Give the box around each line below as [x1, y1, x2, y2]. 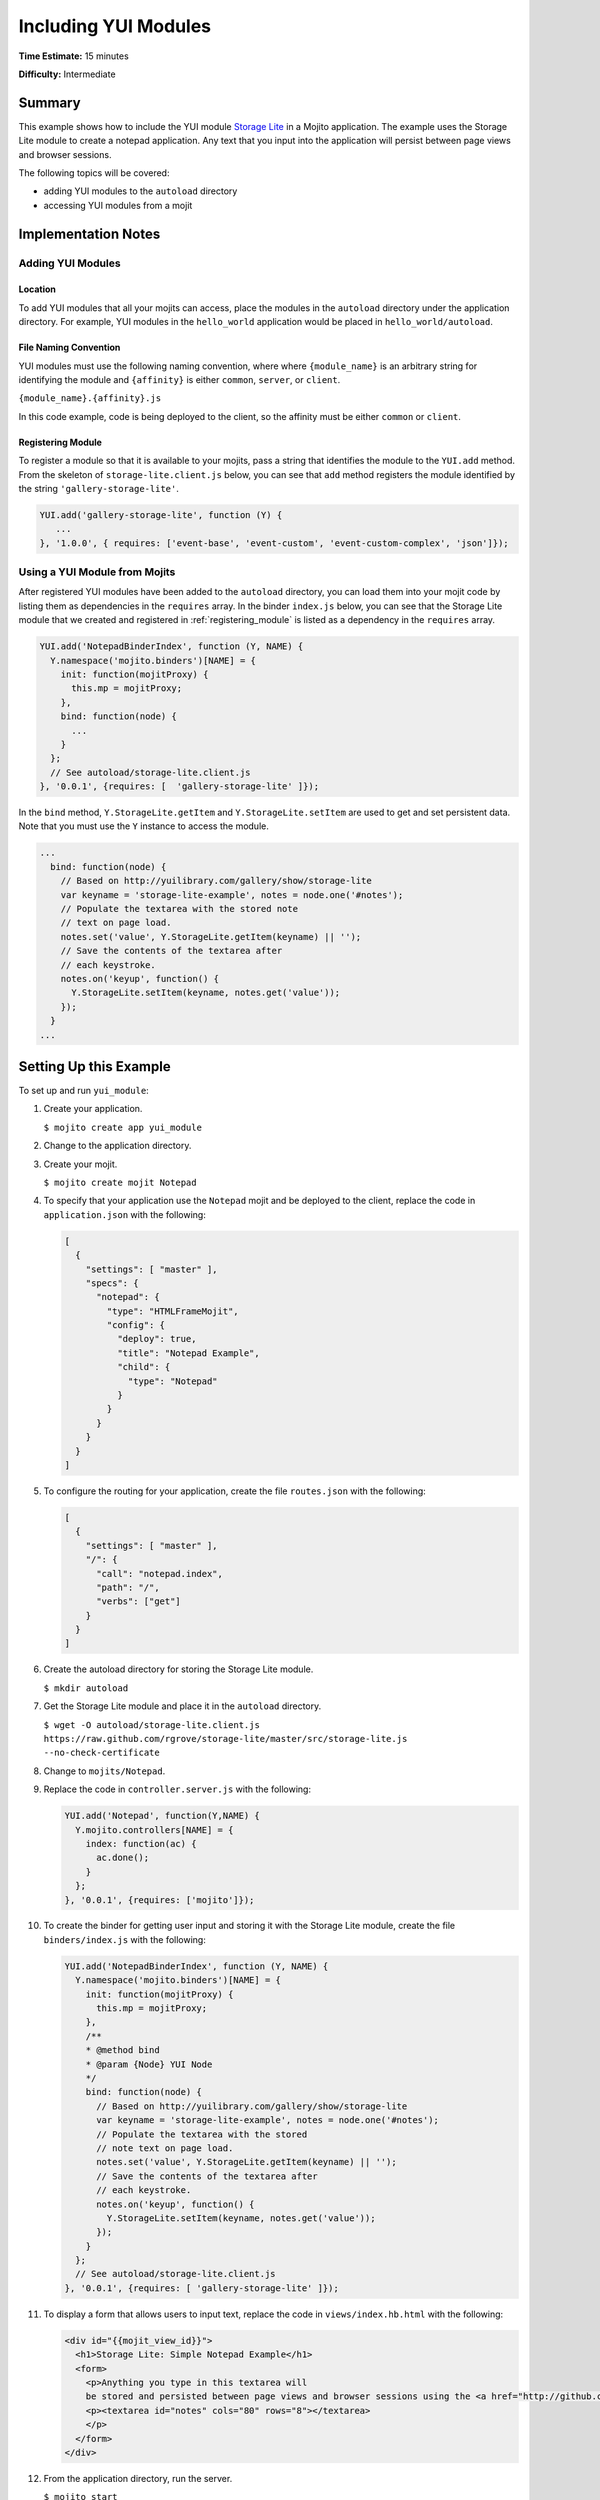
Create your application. [43, 1103, 143, 1115]
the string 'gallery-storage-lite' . [18, 482, 180, 494]
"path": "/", [96, 1581, 160, 1593]
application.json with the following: [43, 1208, 207, 1220]
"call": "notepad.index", [96, 1568, 224, 1579]
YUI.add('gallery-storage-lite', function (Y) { [39, 509, 283, 520]
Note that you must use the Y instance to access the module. [18, 820, 269, 832]
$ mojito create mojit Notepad [43, 1176, 197, 1188]
